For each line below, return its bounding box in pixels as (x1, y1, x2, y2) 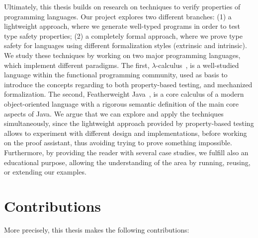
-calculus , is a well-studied (156, 59, 239, 70)
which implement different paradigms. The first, (4, 59, 150, 70)
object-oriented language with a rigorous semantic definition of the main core (4, 98, 239, 109)
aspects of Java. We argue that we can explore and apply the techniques (4, 108, 224, 119)
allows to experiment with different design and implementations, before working (4, 127, 247, 138)
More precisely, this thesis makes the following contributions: (4, 224, 189, 235)
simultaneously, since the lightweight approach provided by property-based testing (4, 118, 254, 128)
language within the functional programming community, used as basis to (4, 69, 228, 80)
